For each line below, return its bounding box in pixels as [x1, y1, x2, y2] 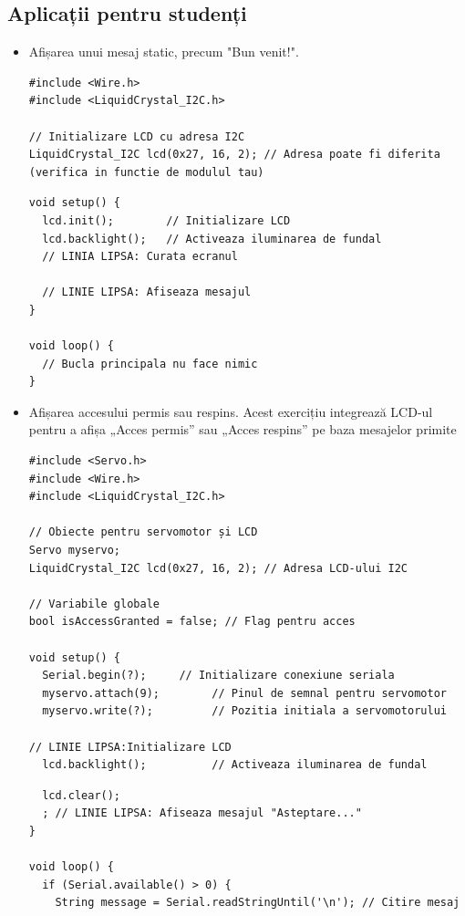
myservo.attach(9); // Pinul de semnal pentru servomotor [42, 686, 447, 700]
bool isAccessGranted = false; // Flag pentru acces [28, 615, 356, 629]
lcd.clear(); [42, 788, 121, 802]
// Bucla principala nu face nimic [42, 357, 258, 370]
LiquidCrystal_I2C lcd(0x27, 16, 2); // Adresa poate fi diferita [28, 148, 440, 161]
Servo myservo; [28, 544, 121, 557]
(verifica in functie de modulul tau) [28, 165, 264, 179]
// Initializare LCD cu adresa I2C [28, 130, 245, 143]
